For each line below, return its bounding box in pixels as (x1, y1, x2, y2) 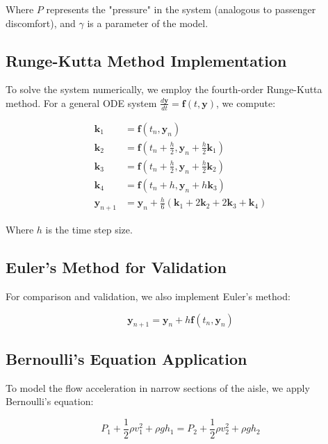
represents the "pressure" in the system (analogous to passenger (46, 2, 316, 16)
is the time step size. (45, 222, 133, 237)
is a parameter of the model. (87, 15, 208, 30)
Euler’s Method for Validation (6, 256, 227, 278)
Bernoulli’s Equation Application (6, 347, 247, 369)
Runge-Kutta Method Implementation (6, 49, 287, 71)
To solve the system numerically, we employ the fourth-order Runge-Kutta (6, 82, 322, 97)
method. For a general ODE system (6, 95, 157, 110)
